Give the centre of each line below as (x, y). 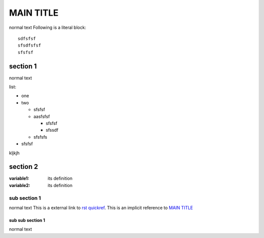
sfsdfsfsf (29, 46)
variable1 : (19, 178)
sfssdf (52, 130)
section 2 (24, 167)
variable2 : (20, 185)
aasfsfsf (42, 116)
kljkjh (14, 153)
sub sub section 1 (27, 220)
